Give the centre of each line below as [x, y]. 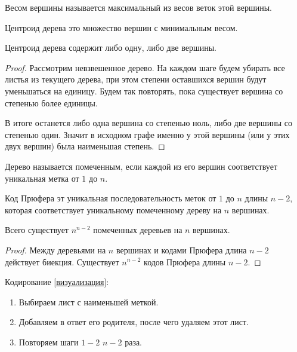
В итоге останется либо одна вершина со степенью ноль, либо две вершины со [148, 123]
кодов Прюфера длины [185, 261]
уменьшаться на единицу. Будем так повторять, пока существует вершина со [144, 91]
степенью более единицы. [51, 102]
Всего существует [37, 230]
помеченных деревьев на [138, 230]
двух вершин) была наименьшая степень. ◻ [85, 146]
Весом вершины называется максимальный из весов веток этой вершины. [139, 7]
